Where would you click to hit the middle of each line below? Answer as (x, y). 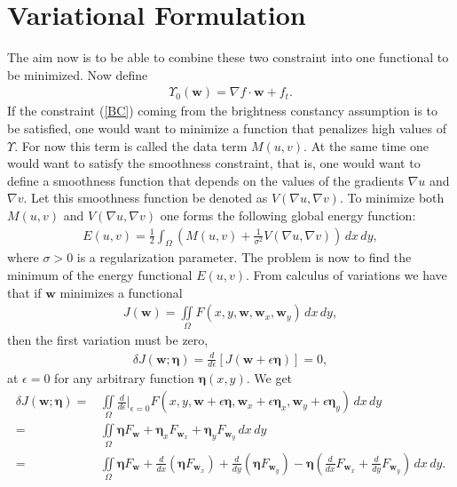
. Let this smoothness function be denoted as (146, 198)
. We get (269, 378)
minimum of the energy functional (100, 274)
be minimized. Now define (78, 74)
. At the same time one (366, 145)
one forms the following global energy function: (288, 215)
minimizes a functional (121, 292)
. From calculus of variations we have (347, 274)
